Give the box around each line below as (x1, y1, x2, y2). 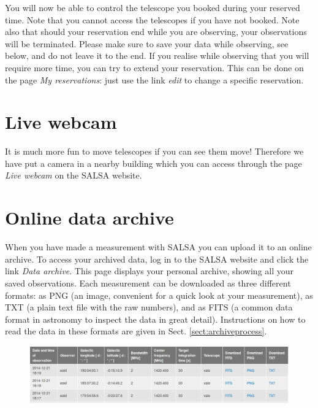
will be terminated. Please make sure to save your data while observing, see (5, 37, 289, 50)
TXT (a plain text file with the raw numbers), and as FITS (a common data (5, 301, 293, 314)
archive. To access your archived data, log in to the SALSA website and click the (5, 252, 309, 265)
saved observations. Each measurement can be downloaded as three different (5, 276, 291, 289)
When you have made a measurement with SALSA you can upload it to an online (5, 241, 312, 253)
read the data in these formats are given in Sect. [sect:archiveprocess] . (5, 325, 267, 337)
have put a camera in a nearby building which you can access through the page (5, 156, 302, 169)
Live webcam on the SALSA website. (5, 169, 142, 182)
